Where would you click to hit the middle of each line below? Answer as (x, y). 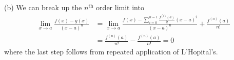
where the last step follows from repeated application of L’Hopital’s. (111, 52)
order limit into (120, 7)
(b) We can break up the (43, 7)
